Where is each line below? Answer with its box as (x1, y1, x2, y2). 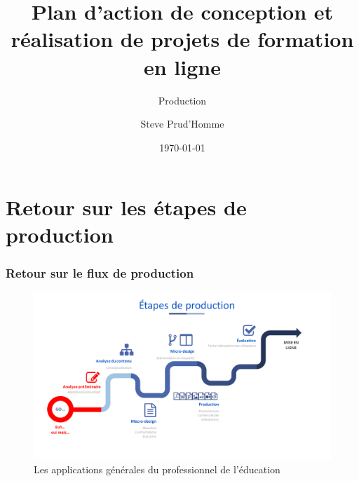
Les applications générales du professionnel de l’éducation (34, 461, 280, 476)
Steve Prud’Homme (140, 116, 224, 131)
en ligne (144, 52, 221, 81)
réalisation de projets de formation (11, 25, 354, 53)
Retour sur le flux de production (6, 264, 194, 281)
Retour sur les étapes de (6, 193, 247, 222)
